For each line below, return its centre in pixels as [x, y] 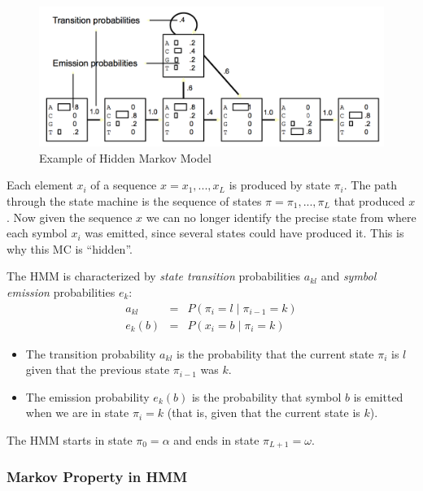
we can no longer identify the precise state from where [281, 217]
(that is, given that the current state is [264, 413]
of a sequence [124, 185]
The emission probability [87, 396]
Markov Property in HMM [97, 477]
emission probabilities [61, 292]
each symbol [37, 233]
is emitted [378, 396]
